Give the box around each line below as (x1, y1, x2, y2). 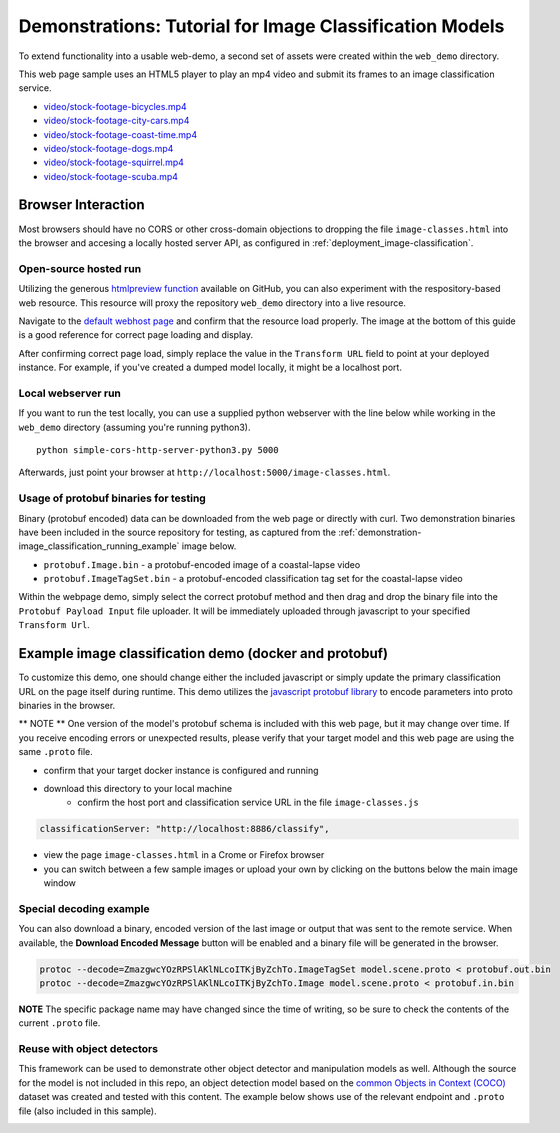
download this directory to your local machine (43, 782, 233, 794)
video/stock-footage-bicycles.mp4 (43, 100, 187, 112)
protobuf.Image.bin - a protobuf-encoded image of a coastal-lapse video (43, 558, 361, 570)
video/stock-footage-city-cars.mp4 (43, 115, 190, 127)
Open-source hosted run (18, 261, 142, 275)
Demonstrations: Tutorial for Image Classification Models (18, 15, 505, 37)
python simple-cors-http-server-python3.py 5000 (36, 444, 279, 455)
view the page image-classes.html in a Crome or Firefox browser (43, 849, 325, 861)
